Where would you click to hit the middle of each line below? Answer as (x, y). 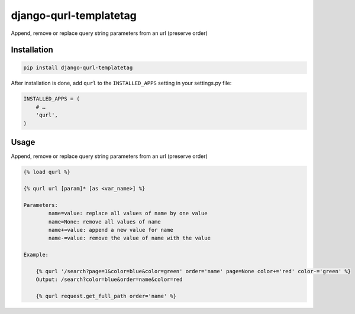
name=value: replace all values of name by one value (128, 213)
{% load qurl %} (47, 172)
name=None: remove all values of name (104, 221)
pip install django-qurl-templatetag (78, 67)
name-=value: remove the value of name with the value (130, 238)
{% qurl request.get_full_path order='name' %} (106, 296)
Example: (36, 255)
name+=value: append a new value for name (111, 230)
